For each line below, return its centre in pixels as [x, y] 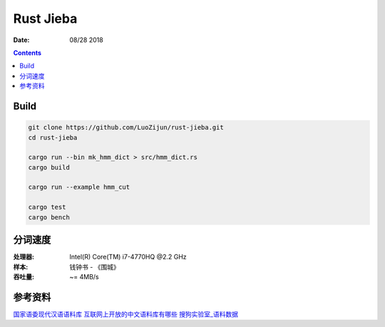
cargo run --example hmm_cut [79, 187]
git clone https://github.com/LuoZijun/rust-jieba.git [126, 128]
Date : [21, 40]
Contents [27, 53]
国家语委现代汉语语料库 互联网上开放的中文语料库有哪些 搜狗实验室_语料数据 [126, 314]
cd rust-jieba [53, 137]
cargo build [49, 167]
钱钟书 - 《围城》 [95, 266]
